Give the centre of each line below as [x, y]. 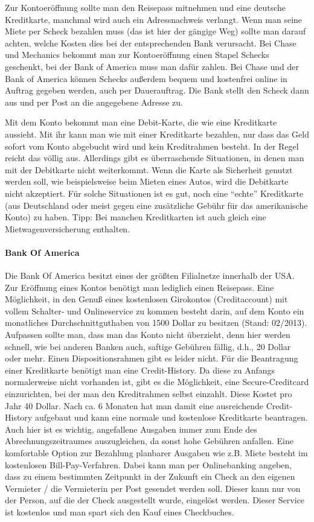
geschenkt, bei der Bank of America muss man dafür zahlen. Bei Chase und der [152, 66]
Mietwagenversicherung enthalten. [68, 228]
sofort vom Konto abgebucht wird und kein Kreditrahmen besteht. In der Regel [152, 146]
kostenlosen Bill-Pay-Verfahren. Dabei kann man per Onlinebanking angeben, [148, 464]
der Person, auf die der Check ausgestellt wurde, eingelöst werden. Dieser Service [155, 500]
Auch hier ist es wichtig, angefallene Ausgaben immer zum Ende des [131, 429]
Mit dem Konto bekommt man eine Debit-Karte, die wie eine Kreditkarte [141, 122]
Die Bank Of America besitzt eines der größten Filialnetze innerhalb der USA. [150, 275]
